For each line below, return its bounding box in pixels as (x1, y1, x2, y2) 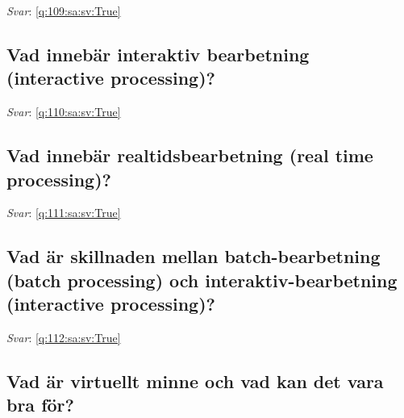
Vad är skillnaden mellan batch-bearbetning (6, 244, 381, 269)
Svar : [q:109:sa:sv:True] (6, 2, 121, 19)
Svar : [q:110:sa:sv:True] (6, 103, 121, 120)
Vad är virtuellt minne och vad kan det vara (6, 368, 384, 393)
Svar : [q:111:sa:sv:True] (6, 204, 121, 221)
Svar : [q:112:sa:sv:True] (6, 328, 121, 345)
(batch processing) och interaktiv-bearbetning (6, 267, 398, 292)
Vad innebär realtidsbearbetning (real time (6, 143, 373, 168)
